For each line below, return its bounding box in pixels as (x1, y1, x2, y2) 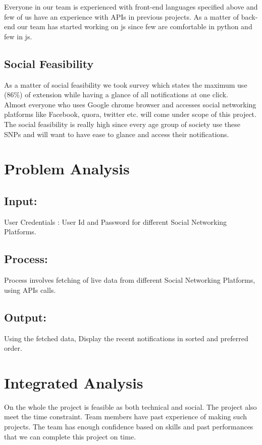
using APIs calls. (4, 284, 56, 295)
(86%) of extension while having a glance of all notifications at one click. (4, 89, 228, 100)
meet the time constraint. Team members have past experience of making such (4, 411, 247, 422)
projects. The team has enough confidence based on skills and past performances (4, 421, 253, 431)
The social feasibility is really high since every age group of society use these (4, 118, 241, 129)
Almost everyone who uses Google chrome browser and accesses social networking (4, 99, 256, 109)
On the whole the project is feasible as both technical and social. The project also (4, 401, 257, 412)
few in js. (4, 31, 32, 41)
